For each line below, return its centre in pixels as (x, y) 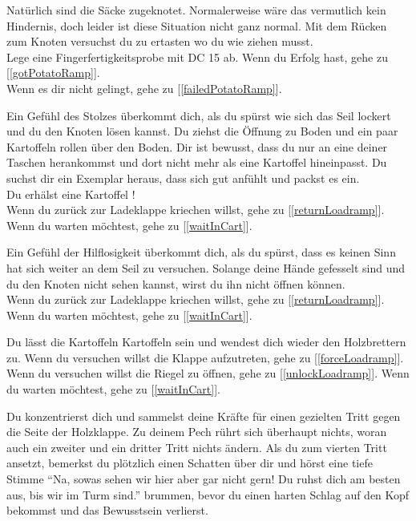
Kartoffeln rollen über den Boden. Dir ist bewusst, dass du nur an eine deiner (197, 146)
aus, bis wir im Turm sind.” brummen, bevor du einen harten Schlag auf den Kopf (208, 494)
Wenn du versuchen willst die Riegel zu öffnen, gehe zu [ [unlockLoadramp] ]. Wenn (208, 373)
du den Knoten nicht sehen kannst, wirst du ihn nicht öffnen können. (176, 283)
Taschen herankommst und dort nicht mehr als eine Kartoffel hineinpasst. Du (197, 162)
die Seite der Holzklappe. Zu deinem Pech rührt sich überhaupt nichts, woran (197, 432)
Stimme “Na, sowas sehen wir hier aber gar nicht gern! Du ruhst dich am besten (204, 479)
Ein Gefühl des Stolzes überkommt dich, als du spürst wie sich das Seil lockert (199, 115)
